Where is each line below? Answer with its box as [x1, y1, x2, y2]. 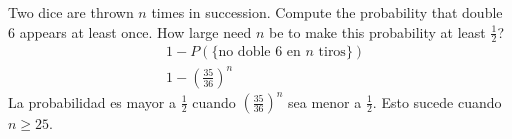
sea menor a [288, 91, 362, 112]
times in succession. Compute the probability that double [151, 2, 503, 22]
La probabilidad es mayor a [8, 91, 176, 112]
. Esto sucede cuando [372, 91, 502, 112]
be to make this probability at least [268, 21, 486, 42]
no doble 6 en [218, 45, 301, 60]
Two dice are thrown [8, 2, 134, 22]
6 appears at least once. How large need [8, 21, 252, 42]
